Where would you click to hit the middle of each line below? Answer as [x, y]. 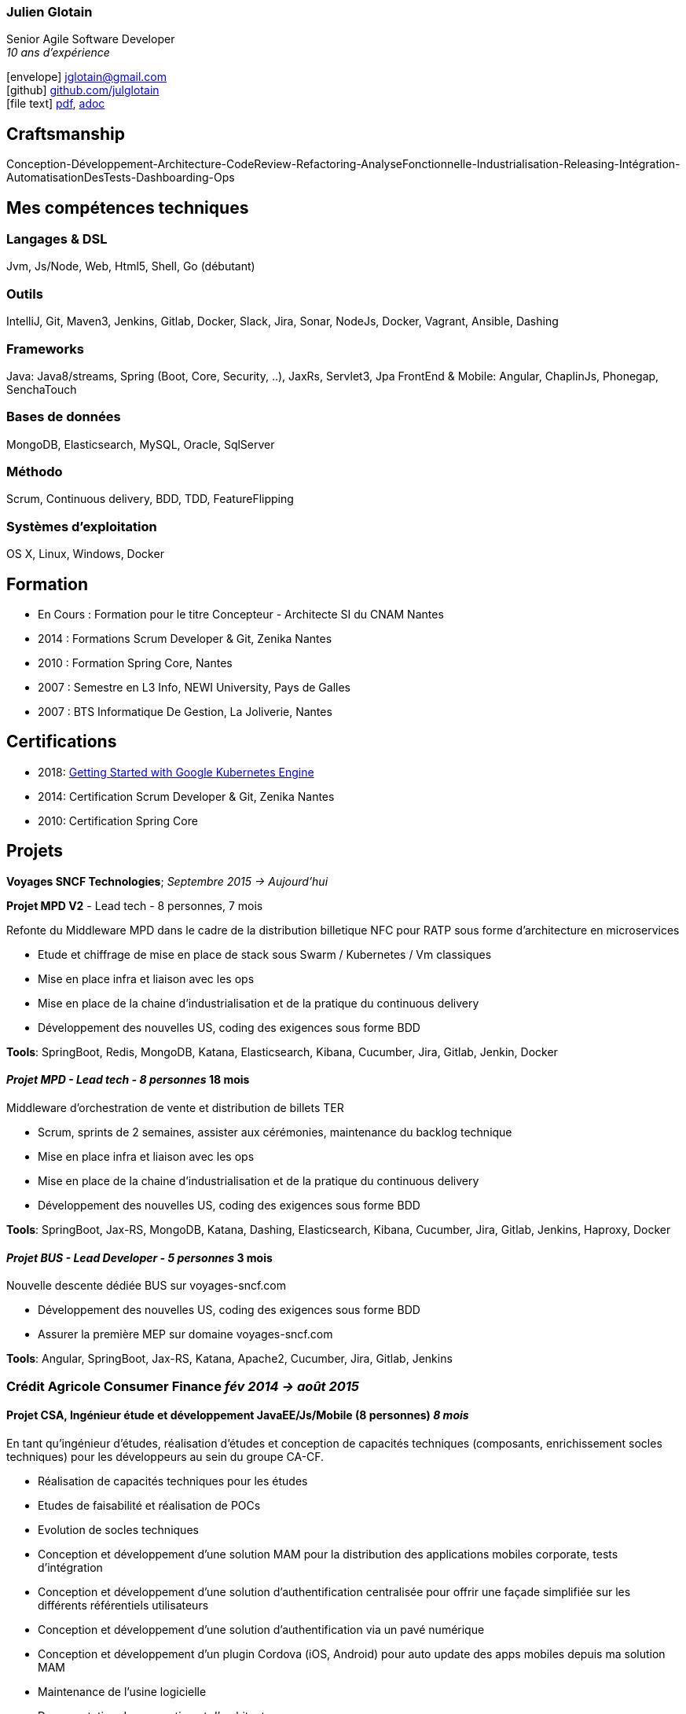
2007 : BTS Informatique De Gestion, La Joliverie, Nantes [185, 712]
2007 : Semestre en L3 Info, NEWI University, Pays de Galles [194, 688]
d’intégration [70, 1567]
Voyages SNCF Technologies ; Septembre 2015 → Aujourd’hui [167, 881]
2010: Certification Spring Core [118, 820]
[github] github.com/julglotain [83, 90]
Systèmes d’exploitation [82, 526]
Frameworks [45, 349]
